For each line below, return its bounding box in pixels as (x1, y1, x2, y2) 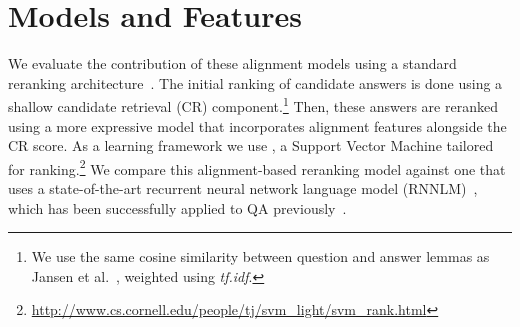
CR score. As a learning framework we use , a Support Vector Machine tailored (8, 135, 494, 156)
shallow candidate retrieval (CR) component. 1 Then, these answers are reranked (8, 93, 498, 116)
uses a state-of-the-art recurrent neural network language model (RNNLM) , (8, 178, 478, 198)
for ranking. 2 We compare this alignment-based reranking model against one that (8, 155, 506, 179)
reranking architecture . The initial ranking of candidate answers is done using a (8, 72, 503, 93)
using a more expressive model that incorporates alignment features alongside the (8, 115, 507, 136)
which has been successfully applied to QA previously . (8, 197, 347, 218)
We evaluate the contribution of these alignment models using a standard (8, 53, 457, 74)
